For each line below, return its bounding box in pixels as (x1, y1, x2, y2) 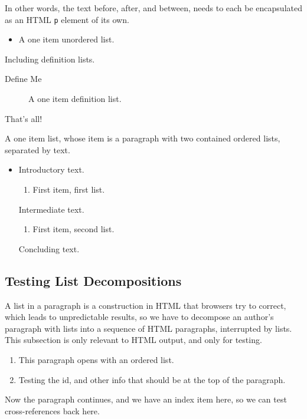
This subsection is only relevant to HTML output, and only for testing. (5, 334, 262, 346)
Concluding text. (18, 242, 80, 255)
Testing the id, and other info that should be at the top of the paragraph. (18, 373, 286, 385)
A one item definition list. (28, 93, 122, 105)
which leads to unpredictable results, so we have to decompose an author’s (5, 311, 274, 323)
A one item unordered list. (18, 33, 115, 45)
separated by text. (5, 143, 70, 156)
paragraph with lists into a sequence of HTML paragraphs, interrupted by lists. (5, 322, 292, 334)
